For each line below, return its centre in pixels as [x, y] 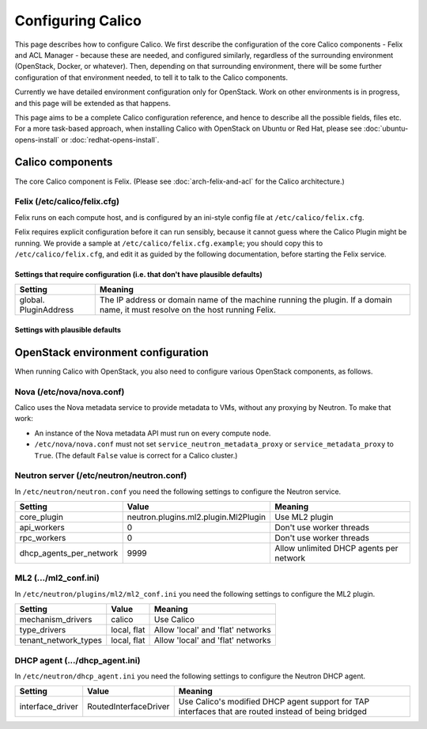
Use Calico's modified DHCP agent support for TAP [274, 702]
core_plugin [41, 517]
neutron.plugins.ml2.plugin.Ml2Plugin [196, 517]
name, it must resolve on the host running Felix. [188, 310]
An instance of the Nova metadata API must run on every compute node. [153, 433]
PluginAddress [47, 310]
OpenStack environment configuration [111, 352]
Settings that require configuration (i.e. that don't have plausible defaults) [138, 274]
